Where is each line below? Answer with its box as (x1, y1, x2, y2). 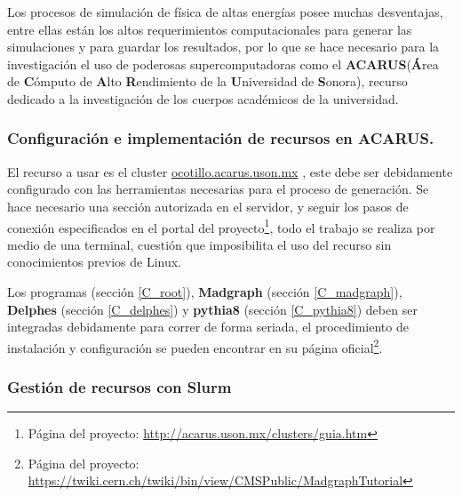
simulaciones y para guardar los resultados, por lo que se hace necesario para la (7, 37, 440, 56)
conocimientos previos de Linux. (7, 252, 181, 271)
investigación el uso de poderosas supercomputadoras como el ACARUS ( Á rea (7, 54, 439, 73)
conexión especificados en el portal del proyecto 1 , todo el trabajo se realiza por (7, 215, 435, 236)
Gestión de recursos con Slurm (7, 375, 232, 397)
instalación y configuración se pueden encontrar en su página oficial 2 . (7, 335, 383, 356)
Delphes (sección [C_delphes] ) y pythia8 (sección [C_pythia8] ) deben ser (7, 300, 418, 318)
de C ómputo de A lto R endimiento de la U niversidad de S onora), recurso (7, 72, 408, 91)
